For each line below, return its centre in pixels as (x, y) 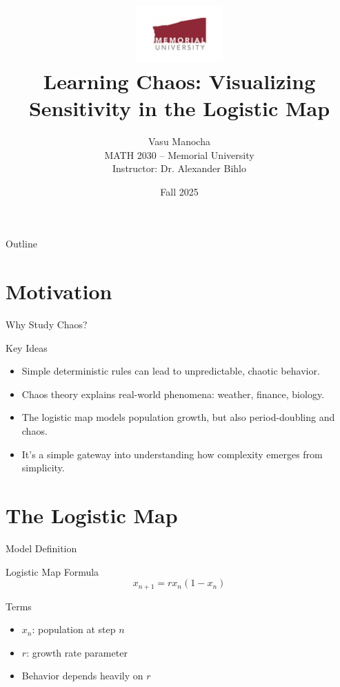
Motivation (59, 291)
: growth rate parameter (77, 652)
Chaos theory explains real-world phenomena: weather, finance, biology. (173, 394)
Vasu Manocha (179, 141)
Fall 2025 (179, 191)
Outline (21, 244)
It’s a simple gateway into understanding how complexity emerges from (172, 454)
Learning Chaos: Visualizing (179, 81)
